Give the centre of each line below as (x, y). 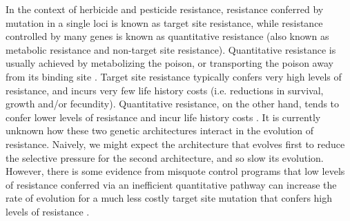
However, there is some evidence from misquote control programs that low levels (175, 171)
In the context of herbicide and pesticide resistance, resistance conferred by (165, 9)
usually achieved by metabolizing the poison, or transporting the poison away (169, 63)
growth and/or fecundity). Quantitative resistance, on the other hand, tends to (173, 104)
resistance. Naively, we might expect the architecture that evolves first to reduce (175, 144)
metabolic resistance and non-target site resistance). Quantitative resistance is (171, 49)
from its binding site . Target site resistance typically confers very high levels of (174, 76)
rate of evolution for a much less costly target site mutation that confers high (169, 198)
